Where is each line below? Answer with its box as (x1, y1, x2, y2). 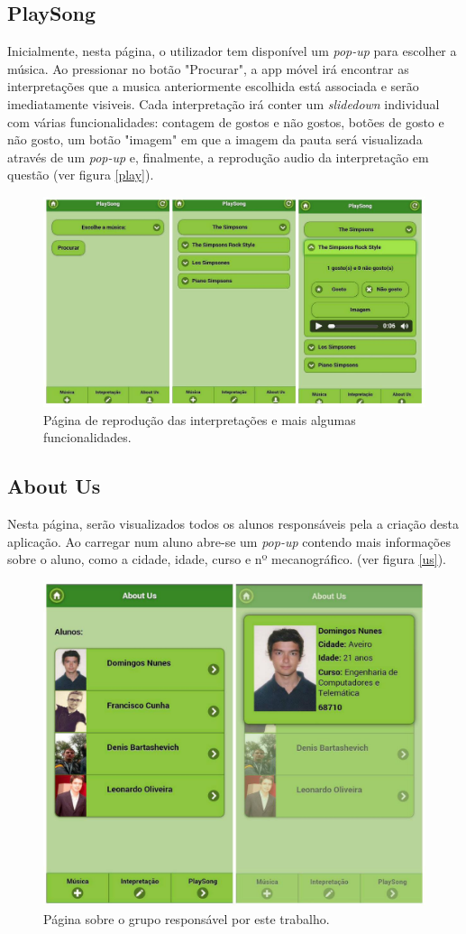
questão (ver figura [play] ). (7, 165, 154, 184)
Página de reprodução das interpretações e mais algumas (43, 410, 356, 429)
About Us (7, 472, 101, 500)
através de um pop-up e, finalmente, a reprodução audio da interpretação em (7, 147, 429, 166)
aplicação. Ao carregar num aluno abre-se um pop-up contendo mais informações (7, 532, 451, 550)
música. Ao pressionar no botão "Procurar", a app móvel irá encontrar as (7, 59, 409, 78)
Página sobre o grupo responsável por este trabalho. (43, 909, 330, 928)
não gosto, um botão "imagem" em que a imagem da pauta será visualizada (7, 130, 423, 149)
